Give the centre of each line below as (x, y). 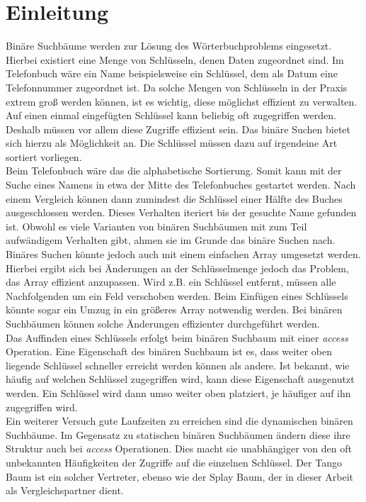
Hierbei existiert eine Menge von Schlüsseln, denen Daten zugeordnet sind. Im (175, 59)
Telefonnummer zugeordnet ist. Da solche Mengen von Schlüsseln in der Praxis (177, 87)
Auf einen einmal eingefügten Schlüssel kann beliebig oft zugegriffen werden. (171, 115)
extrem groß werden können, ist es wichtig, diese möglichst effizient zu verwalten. (182, 101)
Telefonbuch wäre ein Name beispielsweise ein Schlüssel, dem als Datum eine (172, 73)
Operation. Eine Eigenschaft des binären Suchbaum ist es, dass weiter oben (169, 351)
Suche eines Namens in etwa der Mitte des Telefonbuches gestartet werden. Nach (181, 185)
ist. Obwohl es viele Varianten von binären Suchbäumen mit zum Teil (156, 226)
